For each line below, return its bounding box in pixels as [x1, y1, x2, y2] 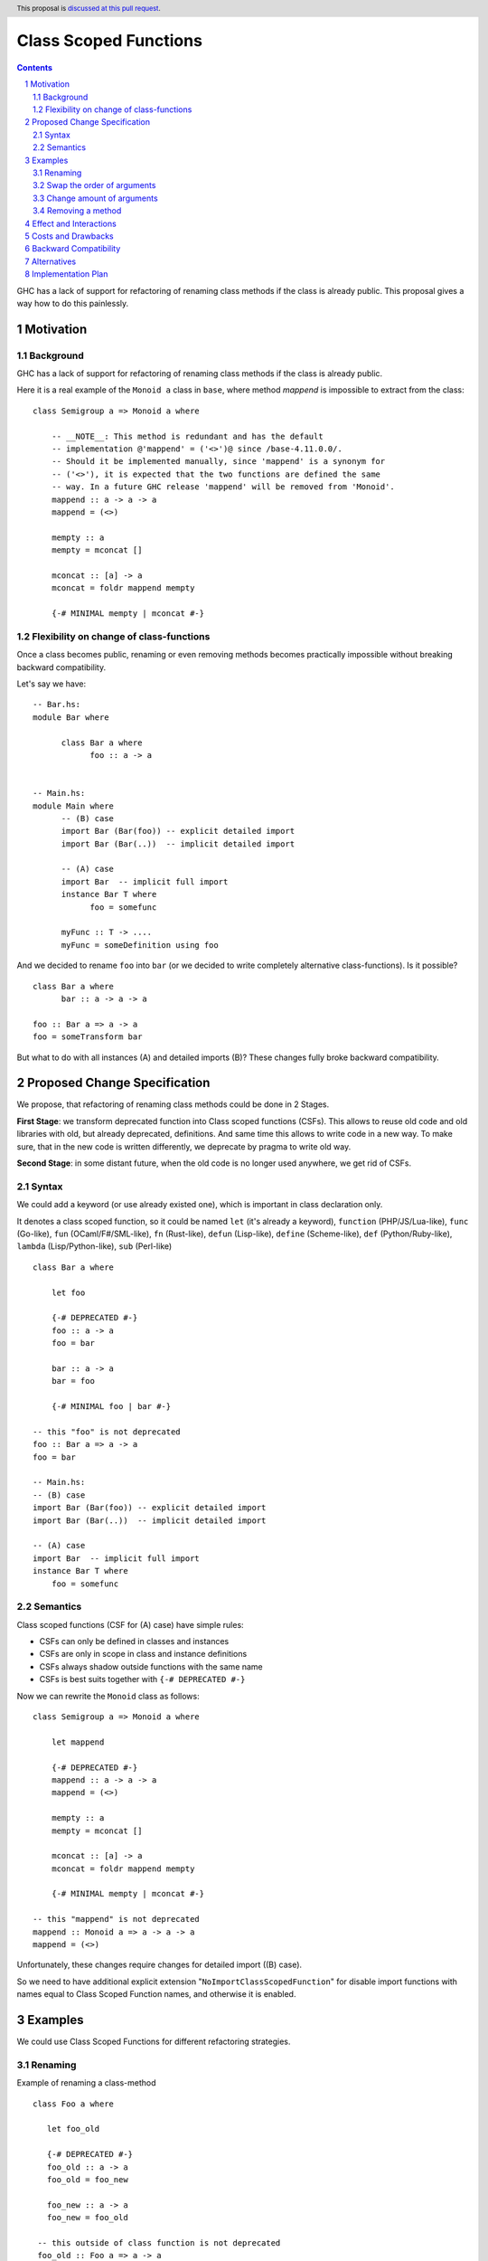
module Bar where [33, 712, 109, 723]
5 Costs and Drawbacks [24, 231, 115, 241]
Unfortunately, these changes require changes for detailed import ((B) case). [16, 1959, 303, 1971]
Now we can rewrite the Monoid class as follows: [16, 1690, 200, 1701]
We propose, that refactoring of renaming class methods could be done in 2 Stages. [16, 1099, 330, 1110]
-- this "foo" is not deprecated [33, 1426, 181, 1437]
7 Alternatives [24, 256, 77, 267]
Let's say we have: [16, 678, 87, 689]
